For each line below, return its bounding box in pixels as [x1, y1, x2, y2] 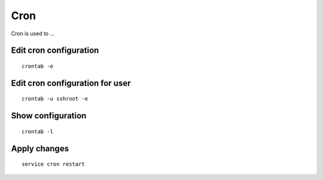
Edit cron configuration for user [11, 78, 131, 88]
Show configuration [11, 111, 87, 121]
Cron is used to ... [11, 30, 55, 37]
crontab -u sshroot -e [22, 96, 89, 102]
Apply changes [11, 144, 69, 154]
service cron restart [22, 161, 85, 167]
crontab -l [22, 128, 54, 135]
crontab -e [22, 63, 54, 69]
